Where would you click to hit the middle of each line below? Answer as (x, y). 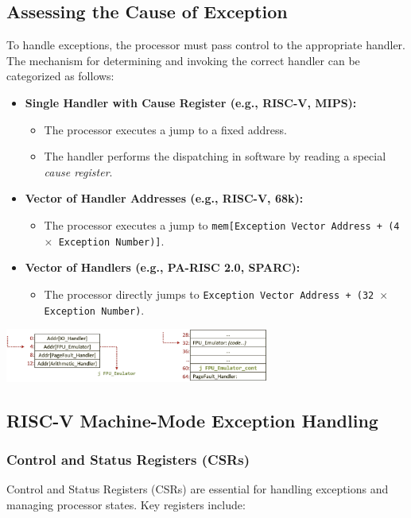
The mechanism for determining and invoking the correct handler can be (183, 60)
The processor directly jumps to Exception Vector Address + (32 (209, 294)
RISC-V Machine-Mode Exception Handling (192, 420)
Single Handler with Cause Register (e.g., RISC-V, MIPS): (191, 102)
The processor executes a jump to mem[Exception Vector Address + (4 (222, 224)
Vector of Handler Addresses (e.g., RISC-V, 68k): (164, 198)
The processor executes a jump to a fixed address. (165, 129)
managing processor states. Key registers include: (126, 504)
